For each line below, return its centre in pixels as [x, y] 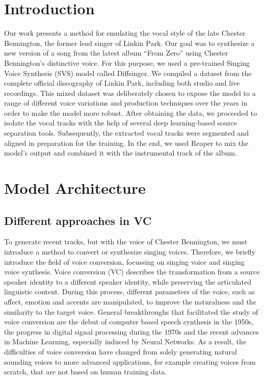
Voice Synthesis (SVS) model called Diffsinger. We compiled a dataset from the [128, 73]
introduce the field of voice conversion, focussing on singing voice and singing [124, 261]
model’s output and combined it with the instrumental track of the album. [121, 153]
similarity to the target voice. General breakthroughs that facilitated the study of [131, 311]
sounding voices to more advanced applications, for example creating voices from [130, 361]
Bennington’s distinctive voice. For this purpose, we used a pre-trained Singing [127, 62]
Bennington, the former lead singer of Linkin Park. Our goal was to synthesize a [129, 43]
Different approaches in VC [78, 220]
